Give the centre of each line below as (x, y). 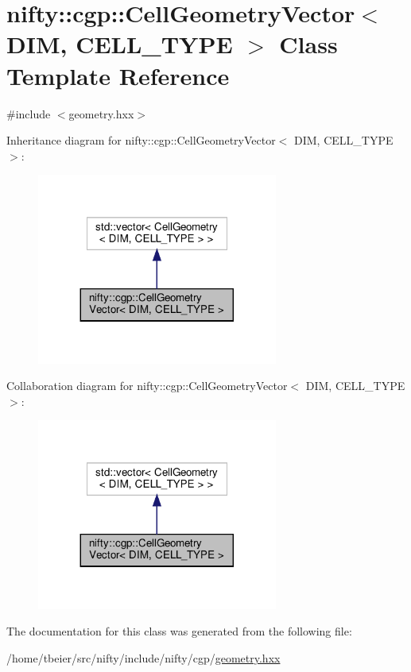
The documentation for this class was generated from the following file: (179, 631)
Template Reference (118, 75)
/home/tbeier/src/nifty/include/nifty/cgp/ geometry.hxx (143, 657)
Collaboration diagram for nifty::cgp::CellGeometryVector (147, 386)
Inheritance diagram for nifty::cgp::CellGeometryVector (141, 140)
